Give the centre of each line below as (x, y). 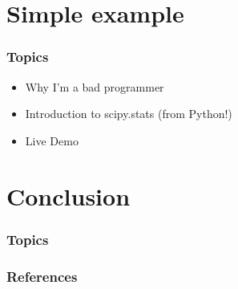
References (42, 276)
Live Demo (52, 140)
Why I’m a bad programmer (95, 86)
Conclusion (69, 195)
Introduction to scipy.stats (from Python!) (129, 114)
